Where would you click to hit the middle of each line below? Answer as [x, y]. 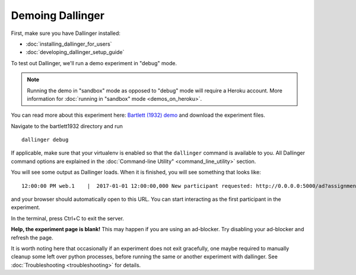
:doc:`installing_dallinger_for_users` [69, 44]
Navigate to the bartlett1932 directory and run [67, 126]
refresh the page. [32, 238]
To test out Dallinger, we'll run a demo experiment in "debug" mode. [94, 63]
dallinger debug [45, 140]
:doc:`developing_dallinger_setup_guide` [75, 52]
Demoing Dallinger [58, 15]
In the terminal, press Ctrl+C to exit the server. [68, 218]
